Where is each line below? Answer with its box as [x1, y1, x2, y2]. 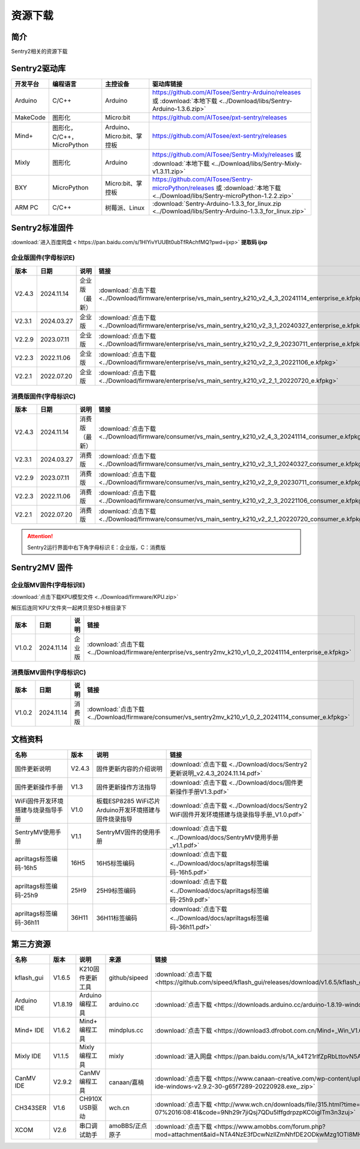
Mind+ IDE [14, 1026, 44, 1034]
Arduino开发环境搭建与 [96, 806, 161, 814]
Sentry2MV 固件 [11, 562, 73, 572]
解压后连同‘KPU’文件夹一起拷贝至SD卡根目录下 [11, 604, 127, 611]
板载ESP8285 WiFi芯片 [96, 797, 161, 805]
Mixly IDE [14, 1052, 41, 1060]
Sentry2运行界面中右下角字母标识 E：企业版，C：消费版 [27, 544, 166, 551]
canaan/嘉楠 [109, 1078, 144, 1087]
